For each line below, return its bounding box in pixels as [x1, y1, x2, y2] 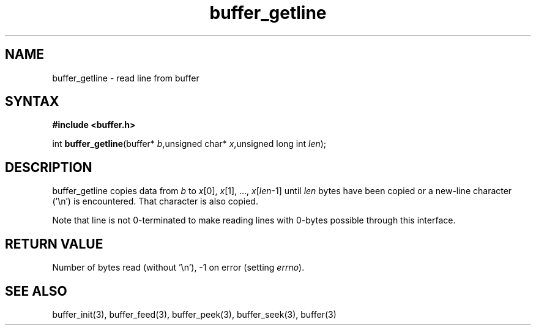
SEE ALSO [5, 283, 67, 299]
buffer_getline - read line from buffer [52, 72, 199, 83]
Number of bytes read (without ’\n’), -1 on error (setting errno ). [52, 262, 305, 273]
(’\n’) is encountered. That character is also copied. [52, 196, 258, 207]
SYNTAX [5, 94, 59, 110]
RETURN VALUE [5, 236, 103, 252]
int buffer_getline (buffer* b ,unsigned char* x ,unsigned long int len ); [52, 138, 327, 149]
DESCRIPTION [5, 159, 92, 175]
